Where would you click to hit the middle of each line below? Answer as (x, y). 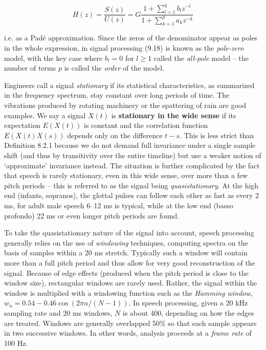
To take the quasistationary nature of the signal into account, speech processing (129, 233)
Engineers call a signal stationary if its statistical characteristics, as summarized (129, 85)
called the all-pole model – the (201, 58)
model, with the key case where (53, 58)
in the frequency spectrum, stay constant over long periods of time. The (117, 95)
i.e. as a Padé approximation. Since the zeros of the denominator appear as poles (131, 38)
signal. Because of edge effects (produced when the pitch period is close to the (126, 272)
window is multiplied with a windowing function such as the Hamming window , (128, 292)
